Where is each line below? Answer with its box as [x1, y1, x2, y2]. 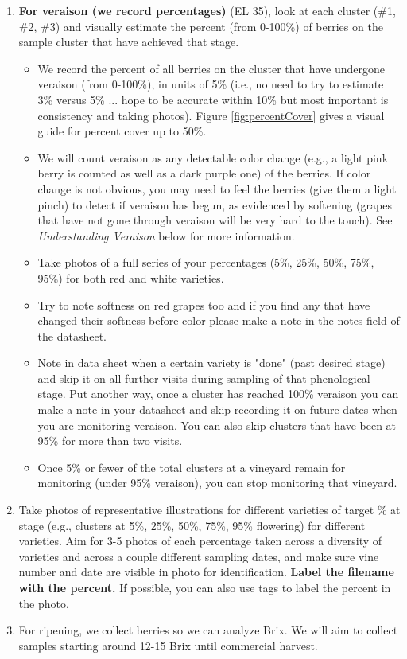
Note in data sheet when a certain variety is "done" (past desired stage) [37, 354, 386, 371]
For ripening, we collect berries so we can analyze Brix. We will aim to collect [18, 622, 398, 638]
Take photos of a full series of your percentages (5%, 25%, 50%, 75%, [37, 254, 374, 271]
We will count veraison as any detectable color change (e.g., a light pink [37, 149, 389, 166]
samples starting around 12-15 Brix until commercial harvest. [18, 637, 318, 653]
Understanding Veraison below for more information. [37, 227, 295, 244]
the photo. [18, 595, 69, 611]
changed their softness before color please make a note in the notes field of [37, 312, 400, 329]
